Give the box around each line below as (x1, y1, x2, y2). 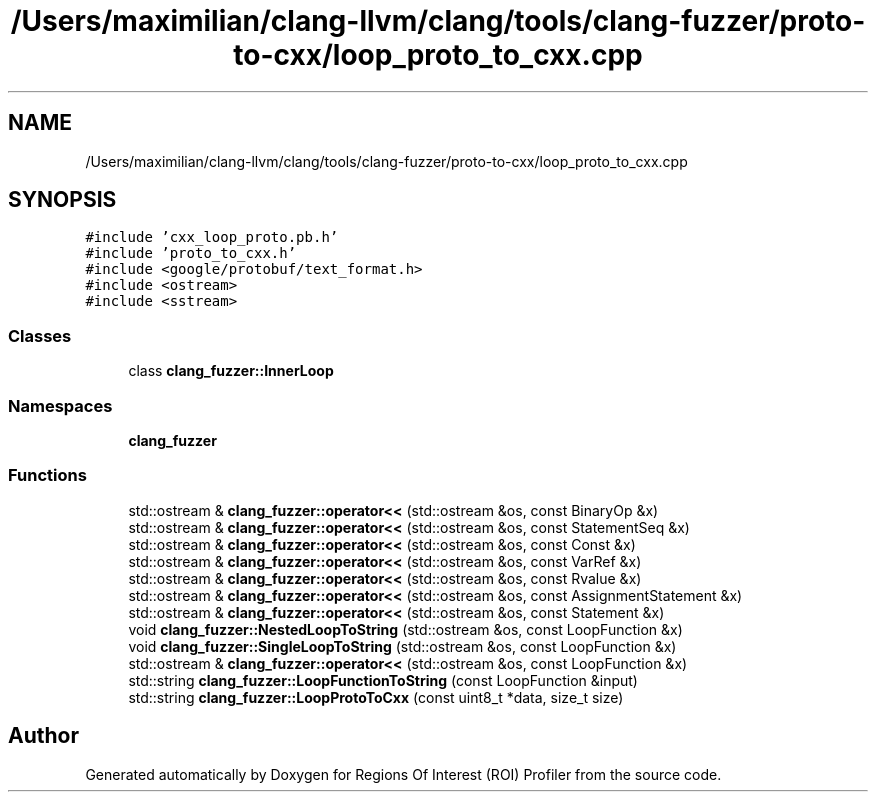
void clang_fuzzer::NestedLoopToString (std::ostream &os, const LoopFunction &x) (128, 620, 683, 638)
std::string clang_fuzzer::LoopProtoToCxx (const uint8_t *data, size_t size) (128, 688, 624, 706)
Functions (8, 465, 87, 486)
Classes (8, 325, 72, 346)
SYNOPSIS (8, 187, 117, 213)
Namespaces (8, 395, 113, 416)
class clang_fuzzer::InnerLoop (128, 362, 334, 380)
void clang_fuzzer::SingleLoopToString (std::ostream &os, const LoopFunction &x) (128, 637, 677, 655)
